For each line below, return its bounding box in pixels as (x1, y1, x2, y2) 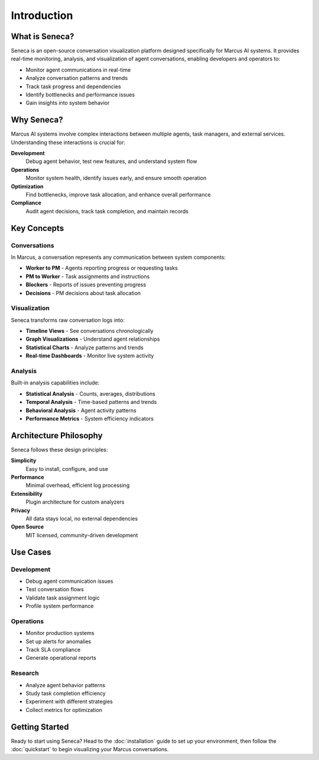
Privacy (11, 506, 31, 514)
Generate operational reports (25, 655, 97, 662)
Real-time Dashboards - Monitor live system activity (25, 352, 154, 360)
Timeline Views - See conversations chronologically (25, 328, 154, 335)
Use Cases (11, 547, 51, 557)
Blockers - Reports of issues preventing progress (25, 281, 147, 288)
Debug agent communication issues (25, 578, 113, 585)
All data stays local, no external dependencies (25, 515, 138, 522)
